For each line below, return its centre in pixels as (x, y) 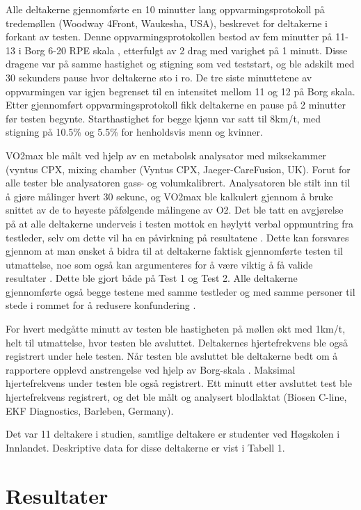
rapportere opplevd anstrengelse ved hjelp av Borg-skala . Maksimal (151, 369)
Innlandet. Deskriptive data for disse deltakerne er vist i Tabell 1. (145, 447)
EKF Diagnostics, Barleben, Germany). (90, 410)
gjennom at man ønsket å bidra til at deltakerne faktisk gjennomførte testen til (174, 251)
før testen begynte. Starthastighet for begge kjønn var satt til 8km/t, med (163, 118)
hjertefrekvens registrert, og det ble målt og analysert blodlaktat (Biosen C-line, (176, 397)
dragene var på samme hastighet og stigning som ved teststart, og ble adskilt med (180, 64)
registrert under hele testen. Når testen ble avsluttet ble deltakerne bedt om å (172, 356)
